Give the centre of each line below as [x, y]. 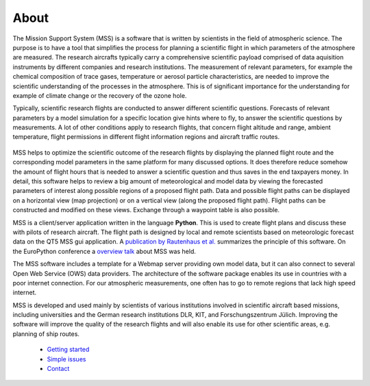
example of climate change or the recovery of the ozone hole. [100, 95]
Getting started [68, 350]
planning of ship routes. [46, 334]
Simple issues [66, 359]
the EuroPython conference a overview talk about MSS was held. [104, 251]
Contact [58, 369]
